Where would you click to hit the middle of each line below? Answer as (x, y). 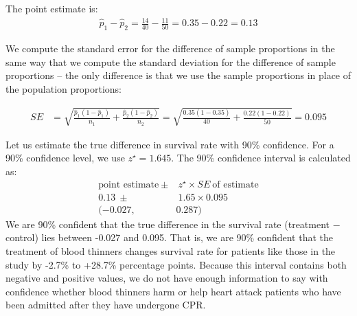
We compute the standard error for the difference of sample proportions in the (170, 48)
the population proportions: (64, 88)
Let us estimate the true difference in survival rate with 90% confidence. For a (170, 144)
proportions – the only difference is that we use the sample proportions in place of (178, 75)
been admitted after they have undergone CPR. (106, 305)
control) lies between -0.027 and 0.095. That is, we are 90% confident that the (169, 237)
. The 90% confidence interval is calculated (261, 158)
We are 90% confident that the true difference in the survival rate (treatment (168, 224)
